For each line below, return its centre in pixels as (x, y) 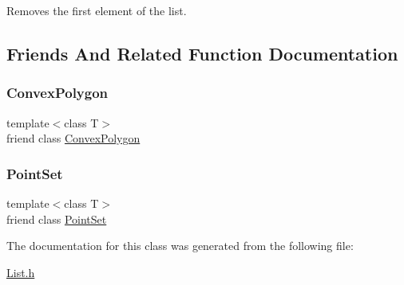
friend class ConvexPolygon (73, 138)
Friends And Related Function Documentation (202, 53)
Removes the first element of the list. (97, 10)
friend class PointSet (57, 219)
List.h (21, 272)
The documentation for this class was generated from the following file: (180, 246)
